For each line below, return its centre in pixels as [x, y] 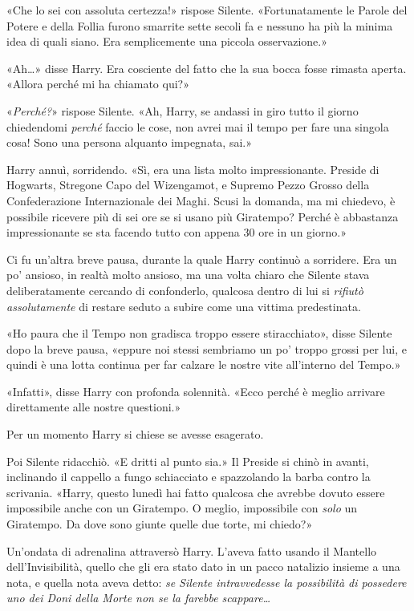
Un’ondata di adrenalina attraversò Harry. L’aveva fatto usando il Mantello [192, 550]
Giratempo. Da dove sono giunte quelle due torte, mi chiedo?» [160, 524]
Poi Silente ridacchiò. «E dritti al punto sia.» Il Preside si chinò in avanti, [188, 461]
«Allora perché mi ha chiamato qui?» [98, 84]
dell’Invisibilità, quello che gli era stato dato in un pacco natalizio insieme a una [203, 566]
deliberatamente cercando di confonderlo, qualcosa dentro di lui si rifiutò [185, 290]
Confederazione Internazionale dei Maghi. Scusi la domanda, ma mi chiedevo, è [201, 200]
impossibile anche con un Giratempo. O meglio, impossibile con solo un [182, 508]
